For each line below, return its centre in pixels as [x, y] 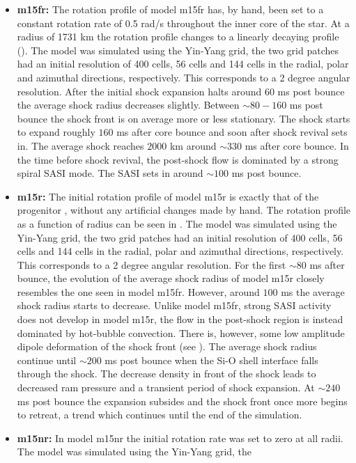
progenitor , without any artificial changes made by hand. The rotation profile [184, 210]
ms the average [313, 291]
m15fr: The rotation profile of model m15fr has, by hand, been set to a [170, 9]
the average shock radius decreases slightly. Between [128, 105]
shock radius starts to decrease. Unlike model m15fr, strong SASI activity [174, 305]
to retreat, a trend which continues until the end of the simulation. [160, 415]
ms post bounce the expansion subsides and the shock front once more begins [182, 401]
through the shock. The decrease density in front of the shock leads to [167, 374]
